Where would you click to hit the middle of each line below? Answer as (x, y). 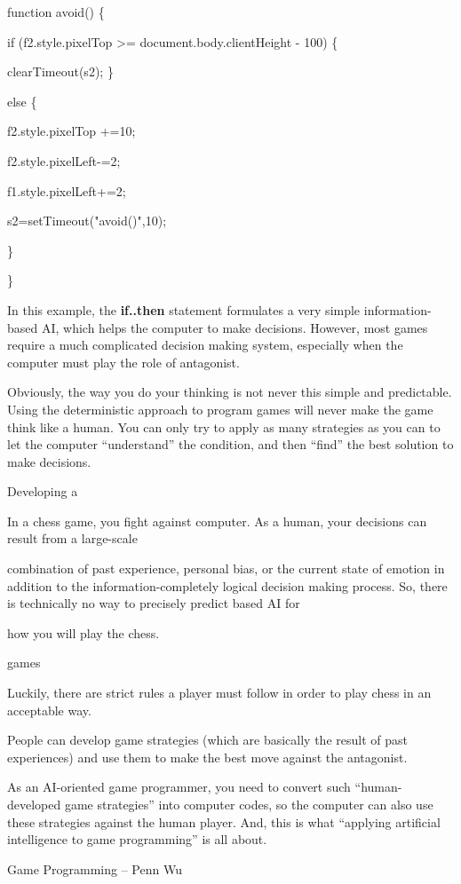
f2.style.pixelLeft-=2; (64, 160)
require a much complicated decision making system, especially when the (205, 345)
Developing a (43, 491)
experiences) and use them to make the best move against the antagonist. (207, 757)
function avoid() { (56, 12)
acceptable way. (49, 710)
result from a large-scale (72, 538)
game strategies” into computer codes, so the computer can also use (249, 804)
